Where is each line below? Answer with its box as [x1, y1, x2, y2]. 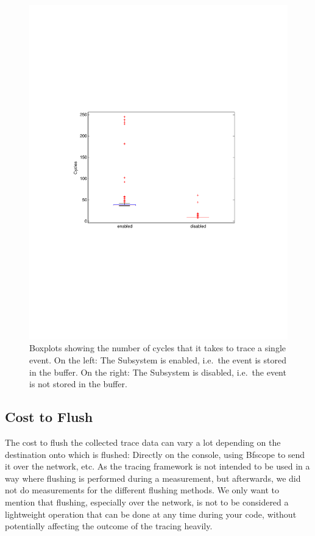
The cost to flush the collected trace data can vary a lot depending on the [5, 436, 281, 449]
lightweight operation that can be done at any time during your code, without [5, 507, 297, 520]
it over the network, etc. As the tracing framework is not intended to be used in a [5, 460, 310, 473]
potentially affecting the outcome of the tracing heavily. [5, 520, 213, 532]
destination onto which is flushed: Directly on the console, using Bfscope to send [5, 448, 305, 460]
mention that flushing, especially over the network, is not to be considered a [5, 496, 289, 509]
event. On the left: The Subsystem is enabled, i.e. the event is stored [29, 354, 286, 366]
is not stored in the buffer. [29, 377, 127, 390]
